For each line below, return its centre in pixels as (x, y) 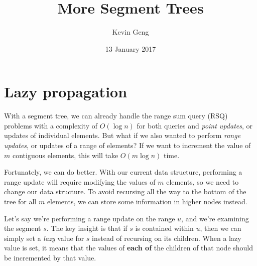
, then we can (221, 228)
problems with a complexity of (51, 125)
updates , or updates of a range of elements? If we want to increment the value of (127, 145)
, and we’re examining (215, 218)
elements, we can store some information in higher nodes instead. (147, 201)
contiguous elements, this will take (65, 155)
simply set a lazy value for (44, 238)
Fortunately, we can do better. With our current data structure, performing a (123, 172)
